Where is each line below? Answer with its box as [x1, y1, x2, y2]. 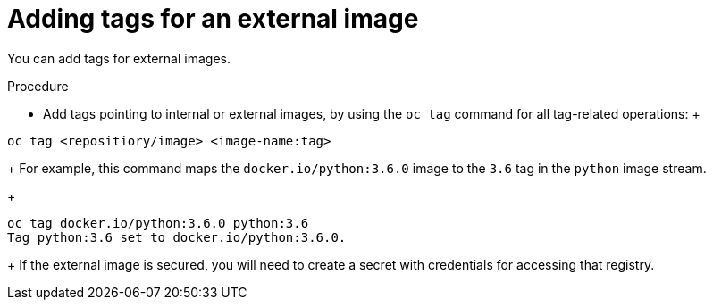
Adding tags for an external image [7, 4, 419, 34]
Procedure [7, 78, 69, 94]
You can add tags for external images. [7, 50, 231, 66]
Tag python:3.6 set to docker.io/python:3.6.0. [7, 229, 347, 245]
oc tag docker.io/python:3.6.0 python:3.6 [7, 215, 309, 230]
